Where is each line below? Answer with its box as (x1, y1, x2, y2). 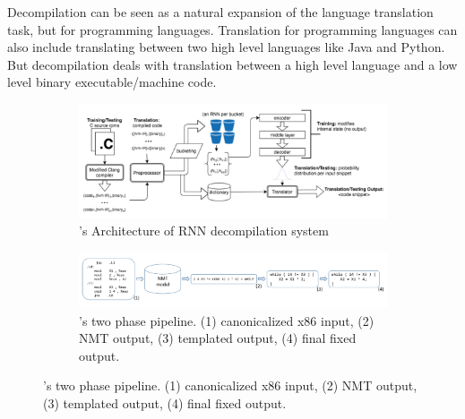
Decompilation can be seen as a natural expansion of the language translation (7, 3, 434, 21)
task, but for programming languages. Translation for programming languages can (7, 20, 458, 38)
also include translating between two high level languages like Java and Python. (7, 38, 445, 56)
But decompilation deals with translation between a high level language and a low (7, 55, 458, 73)
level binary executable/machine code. (7, 73, 217, 91)
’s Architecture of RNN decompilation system (79, 221, 329, 240)
